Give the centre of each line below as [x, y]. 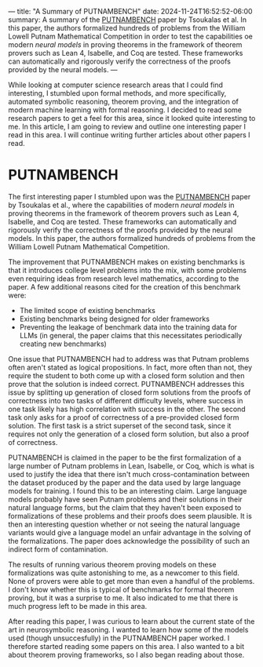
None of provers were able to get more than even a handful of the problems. [131, 581]
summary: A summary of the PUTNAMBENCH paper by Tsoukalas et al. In [128, 20]
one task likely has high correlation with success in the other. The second [127, 409]
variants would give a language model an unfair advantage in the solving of [130, 532]
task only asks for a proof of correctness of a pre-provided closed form [124, 417]
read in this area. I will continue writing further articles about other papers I [129, 135]
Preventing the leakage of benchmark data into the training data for [128, 327]
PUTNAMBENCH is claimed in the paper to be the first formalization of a [125, 457]
